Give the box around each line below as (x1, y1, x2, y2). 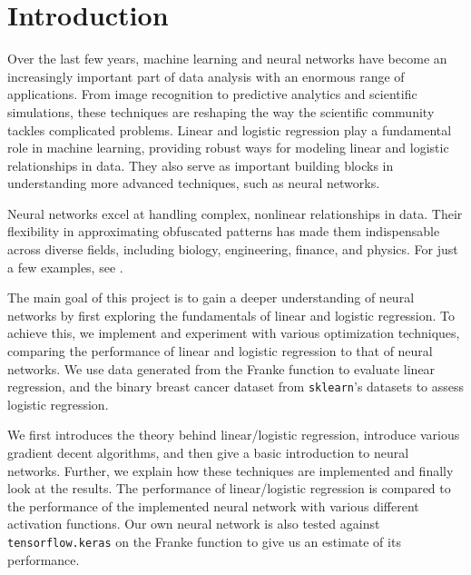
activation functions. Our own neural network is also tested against (7, 514, 380, 533)
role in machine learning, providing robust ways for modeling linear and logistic (7, 138, 449, 157)
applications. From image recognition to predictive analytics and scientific (7, 84, 417, 104)
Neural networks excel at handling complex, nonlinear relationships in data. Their (7, 203, 463, 223)
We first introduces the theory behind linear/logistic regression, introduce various (7, 425, 460, 444)
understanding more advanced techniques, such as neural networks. (7, 173, 380, 193)
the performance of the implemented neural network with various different (7, 496, 419, 515)
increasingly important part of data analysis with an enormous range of (7, 66, 405, 85)
